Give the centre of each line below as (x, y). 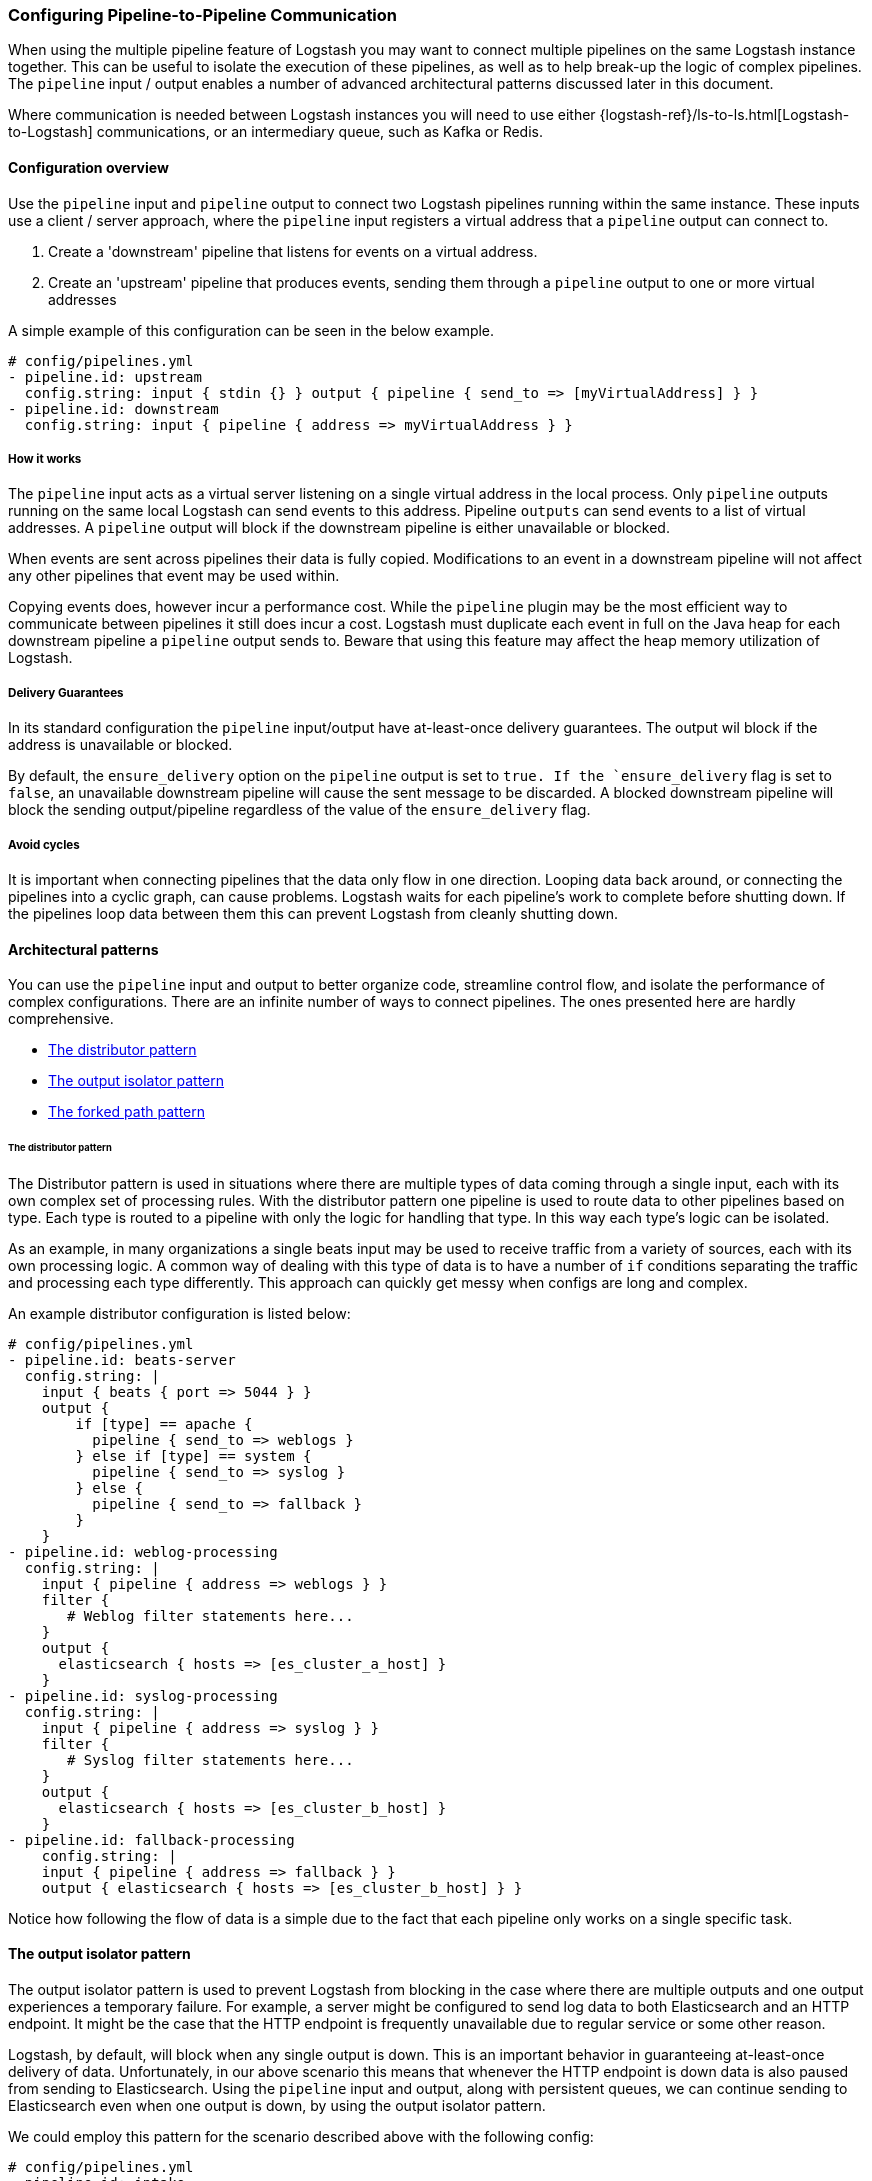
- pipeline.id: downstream (113, 408)
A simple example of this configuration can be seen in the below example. (251, 330)
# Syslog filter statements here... (210, 1759)
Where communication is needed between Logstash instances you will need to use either (302, 115)
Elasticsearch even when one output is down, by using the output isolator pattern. (277, 2106)
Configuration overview (88, 167)
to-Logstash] (50, 132)
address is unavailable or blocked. (120, 745)
